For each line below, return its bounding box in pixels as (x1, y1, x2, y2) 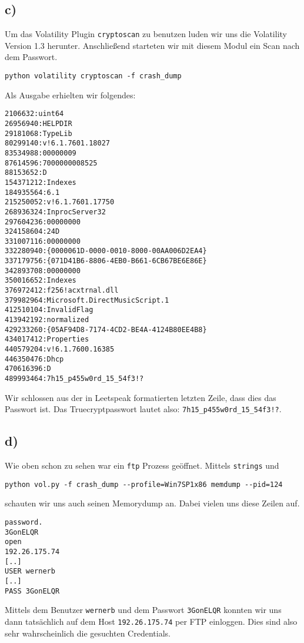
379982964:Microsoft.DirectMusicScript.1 (5, 296, 169, 304)
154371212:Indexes (5, 178, 76, 187)
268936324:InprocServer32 (5, 207, 106, 216)
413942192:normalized (5, 316, 89, 324)
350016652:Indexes (5, 276, 76, 285)
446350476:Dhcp (5, 354, 64, 363)
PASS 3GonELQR (5, 586, 60, 595)
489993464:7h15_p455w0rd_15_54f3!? (5, 374, 144, 383)
